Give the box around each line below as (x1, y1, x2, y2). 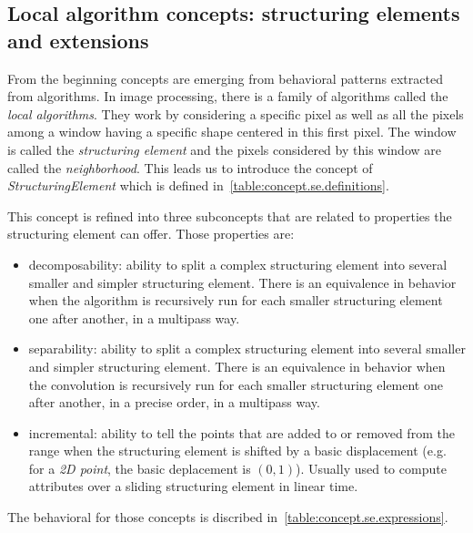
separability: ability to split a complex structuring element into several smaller (28, 339, 466, 358)
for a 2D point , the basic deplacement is (28, 458, 251, 477)
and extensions (7, 26, 149, 54)
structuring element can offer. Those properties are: (7, 224, 295, 243)
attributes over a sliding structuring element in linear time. (28, 477, 358, 496)
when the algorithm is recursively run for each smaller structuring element (28, 291, 443, 310)
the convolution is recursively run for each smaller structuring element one (28, 374, 443, 394)
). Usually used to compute (296, 458, 447, 477)
